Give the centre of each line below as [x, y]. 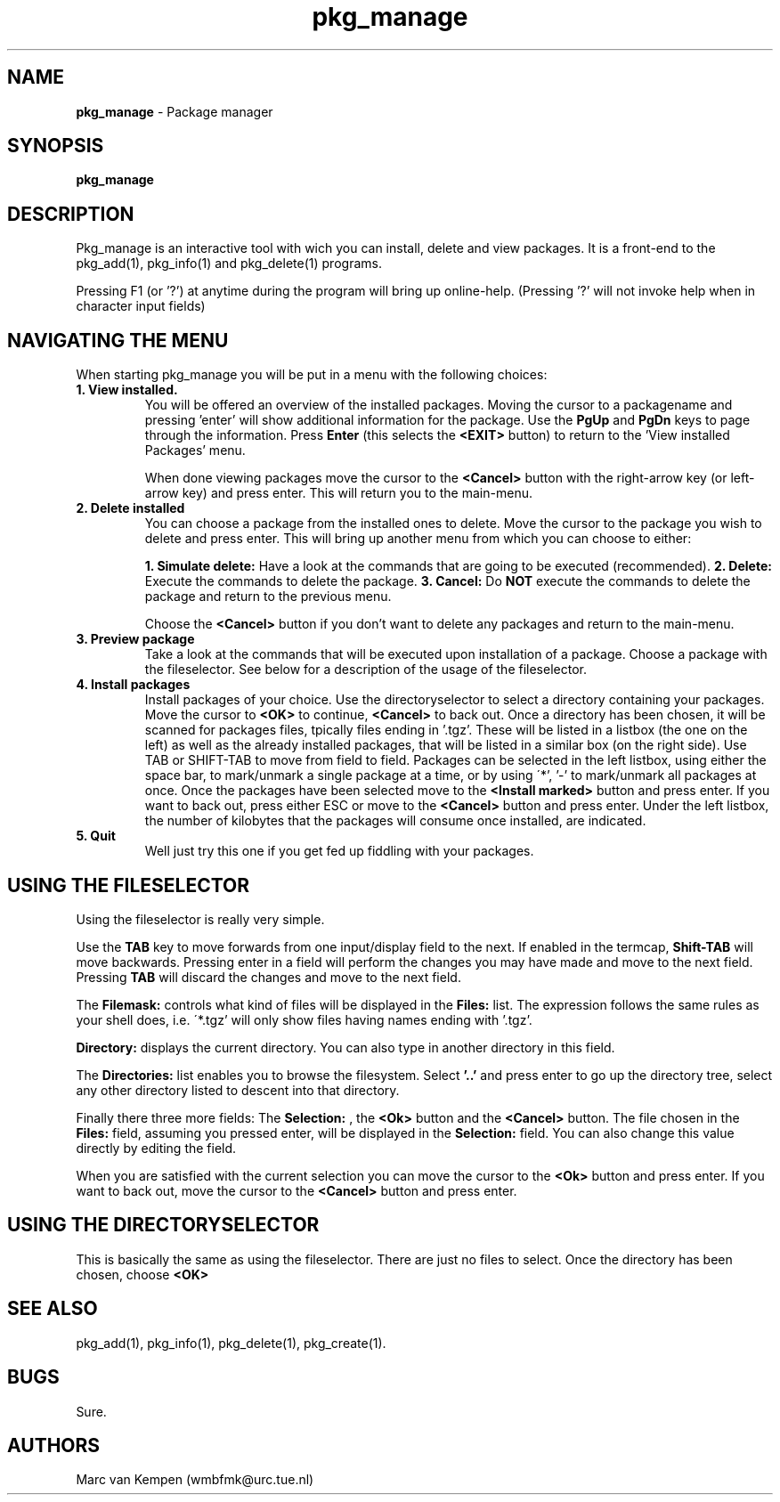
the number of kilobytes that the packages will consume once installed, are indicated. [395, 821]
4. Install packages [133, 685]
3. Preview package [135, 639]
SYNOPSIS [56, 146]
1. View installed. [127, 390]
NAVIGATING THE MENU [118, 340]
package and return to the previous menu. [268, 597]
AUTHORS [54, 1445]
